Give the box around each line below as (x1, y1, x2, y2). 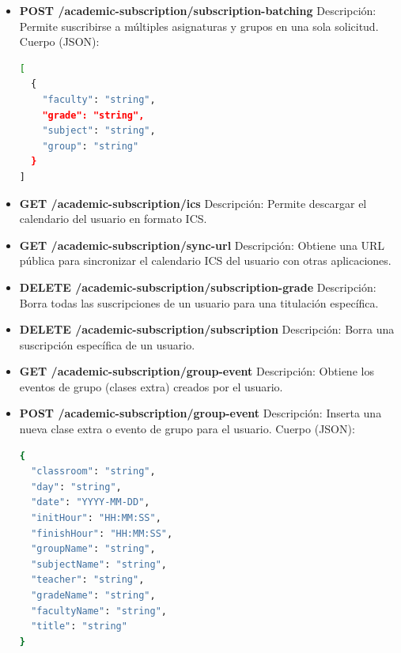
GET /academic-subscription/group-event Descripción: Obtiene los (19, 363, 374, 379)
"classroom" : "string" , (31, 466, 156, 477)
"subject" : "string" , (42, 125, 156, 137)
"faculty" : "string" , (42, 93, 156, 105)
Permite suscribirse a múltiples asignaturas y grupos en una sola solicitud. (19, 17, 379, 34)
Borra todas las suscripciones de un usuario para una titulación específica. (19, 294, 379, 311)
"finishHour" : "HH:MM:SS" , (31, 527, 173, 539)
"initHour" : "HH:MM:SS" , (31, 512, 161, 524)
